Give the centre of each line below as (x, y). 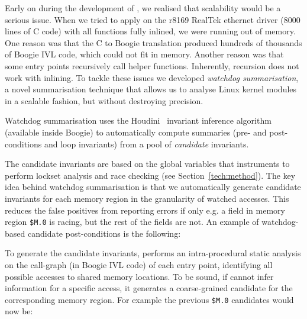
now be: (19, 311)
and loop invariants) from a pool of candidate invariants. (146, 144)
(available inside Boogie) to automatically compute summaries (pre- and (136, 132)
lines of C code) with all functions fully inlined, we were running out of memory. (150, 31)
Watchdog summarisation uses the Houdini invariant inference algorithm (138, 120)
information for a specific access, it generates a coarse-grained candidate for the (149, 288)
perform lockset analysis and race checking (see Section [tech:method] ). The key (150, 175)
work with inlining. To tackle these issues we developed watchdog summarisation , (152, 77)
